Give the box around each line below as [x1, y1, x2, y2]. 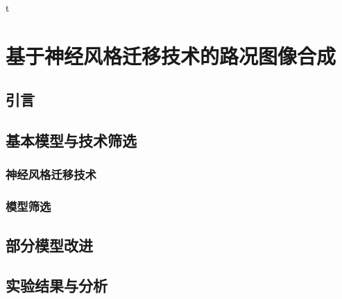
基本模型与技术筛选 [6, 130, 137, 151]
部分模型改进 [6, 234, 93, 255]
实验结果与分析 [6, 275, 108, 296]
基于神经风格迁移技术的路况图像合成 [6, 41, 336, 69]
